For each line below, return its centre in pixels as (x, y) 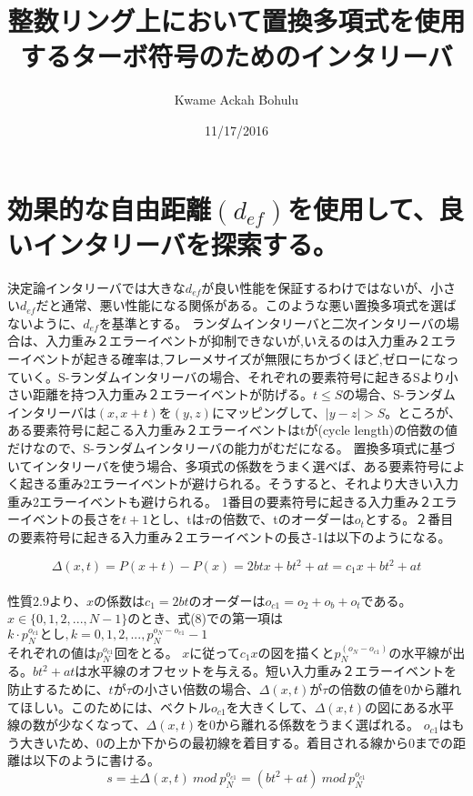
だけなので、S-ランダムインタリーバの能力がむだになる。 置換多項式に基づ (231, 447)
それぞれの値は (52, 652)
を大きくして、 (270, 706)
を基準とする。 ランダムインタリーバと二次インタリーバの (272, 322)
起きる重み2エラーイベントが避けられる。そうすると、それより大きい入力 (239, 484)
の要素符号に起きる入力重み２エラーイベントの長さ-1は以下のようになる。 (229, 536)
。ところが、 (423, 412)
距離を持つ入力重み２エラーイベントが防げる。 (172, 394)
